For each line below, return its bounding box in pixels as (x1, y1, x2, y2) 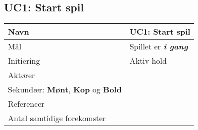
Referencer (8, 98, 45, 110)
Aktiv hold (129, 55, 167, 67)
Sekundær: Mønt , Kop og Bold (8, 84, 122, 95)
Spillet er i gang (129, 41, 188, 52)
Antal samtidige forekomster (8, 112, 106, 124)
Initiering (8, 55, 40, 67)
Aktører (8, 69, 35, 81)
